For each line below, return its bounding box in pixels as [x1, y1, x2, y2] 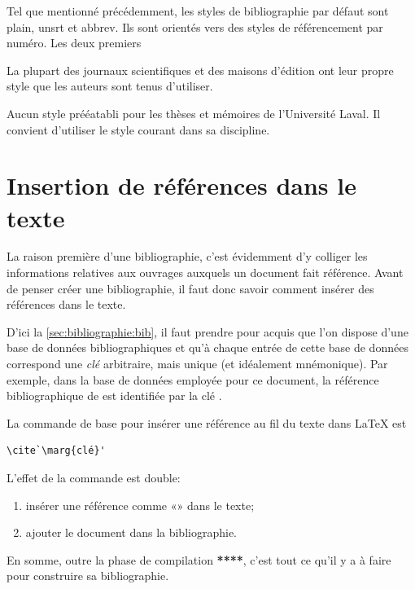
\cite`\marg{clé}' [7, 445, 106, 457]
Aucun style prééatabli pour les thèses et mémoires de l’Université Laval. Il [7, 104, 381, 121]
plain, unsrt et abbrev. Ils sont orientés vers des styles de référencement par [7, 18, 383, 35]
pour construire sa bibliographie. [7, 567, 169, 584]
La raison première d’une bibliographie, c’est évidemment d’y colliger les [7, 248, 368, 265]
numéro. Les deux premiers [7, 34, 142, 51]
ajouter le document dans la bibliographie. [25, 524, 237, 541]
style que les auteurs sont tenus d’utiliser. [7, 77, 213, 95]
